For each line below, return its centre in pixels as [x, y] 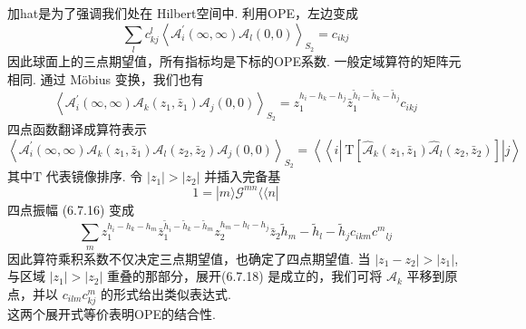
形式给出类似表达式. [172, 293]
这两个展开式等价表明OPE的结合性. [112, 314]
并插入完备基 [243, 176]
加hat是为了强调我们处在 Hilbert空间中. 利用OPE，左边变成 [183, 13]
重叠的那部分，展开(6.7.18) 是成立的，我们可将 [244, 276]
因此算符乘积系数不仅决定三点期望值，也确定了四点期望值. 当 [189, 258]
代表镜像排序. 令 [94, 176]
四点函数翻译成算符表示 [77, 129]
